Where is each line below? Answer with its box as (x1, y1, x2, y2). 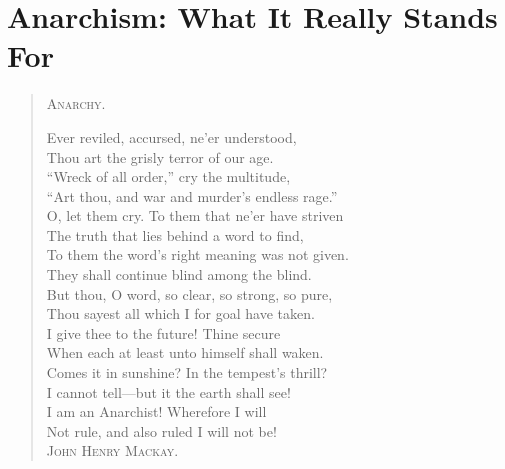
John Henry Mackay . (46, 440, 179, 461)
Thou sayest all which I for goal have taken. (46, 303, 315, 324)
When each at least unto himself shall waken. (46, 342, 324, 363)
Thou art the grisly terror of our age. (46, 146, 274, 167)
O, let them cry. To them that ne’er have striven (46, 205, 344, 226)
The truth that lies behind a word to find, (46, 224, 304, 245)
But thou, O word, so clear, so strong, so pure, (46, 283, 333, 304)
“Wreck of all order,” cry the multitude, (46, 166, 291, 187)
